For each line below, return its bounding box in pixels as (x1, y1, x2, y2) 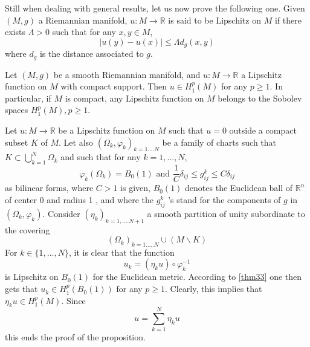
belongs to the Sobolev (218, 91, 302, 104)
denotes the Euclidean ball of (185, 181, 293, 194)
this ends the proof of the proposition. (5, 330, 146, 343)
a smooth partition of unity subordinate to (147, 207, 305, 219)
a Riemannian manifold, (38, 13, 128, 26)
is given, (120, 181, 150, 194)
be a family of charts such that (162, 135, 277, 148)
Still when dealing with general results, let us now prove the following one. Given (5, 2, 305, 14)
